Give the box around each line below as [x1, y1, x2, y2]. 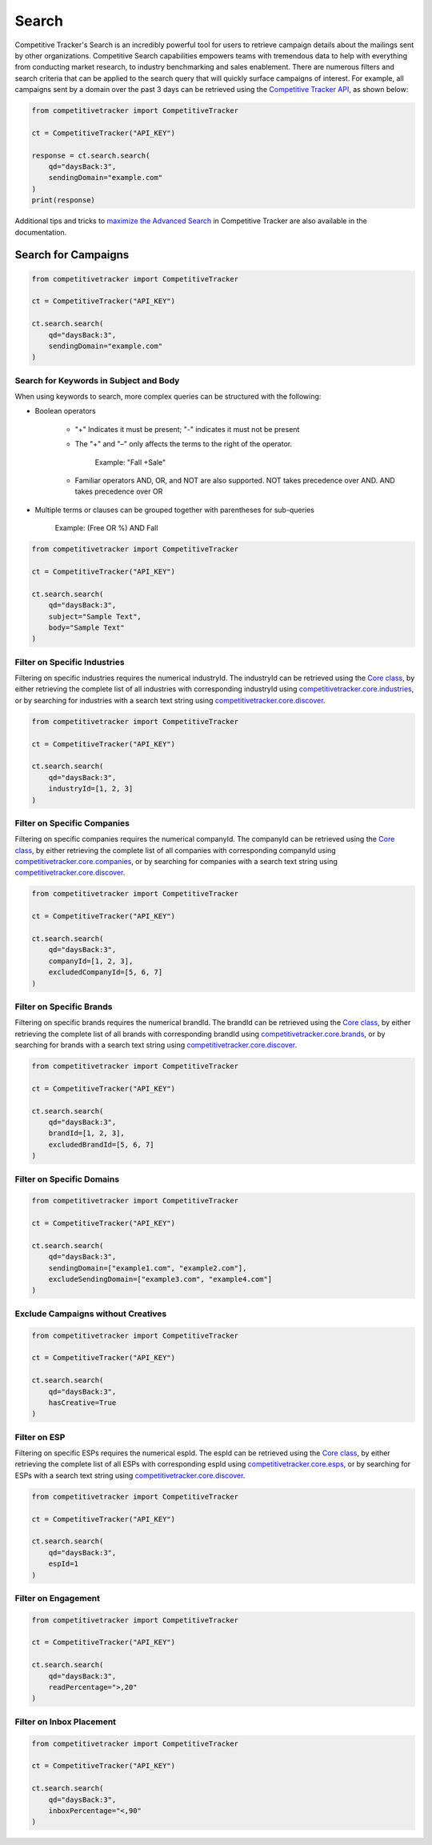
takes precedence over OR [74, 486, 163, 496]
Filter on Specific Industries [14, 656, 125, 667]
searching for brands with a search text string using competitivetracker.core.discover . [14, 1040, 298, 1050]
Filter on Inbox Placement [14, 1716, 116, 1727]
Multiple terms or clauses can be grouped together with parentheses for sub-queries [34, 505, 315, 514]
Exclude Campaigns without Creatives [14, 1308, 167, 1319]
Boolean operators [34, 406, 96, 416]
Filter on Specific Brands [14, 1001, 113, 1012]
